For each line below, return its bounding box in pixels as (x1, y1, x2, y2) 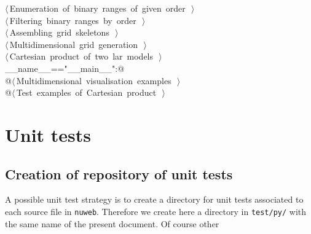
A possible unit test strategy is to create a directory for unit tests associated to (5, 193, 304, 206)
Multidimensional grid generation (9, 37, 138, 50)
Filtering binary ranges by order (9, 14, 136, 26)
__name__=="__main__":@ (5, 61, 125, 74)
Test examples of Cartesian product (16, 86, 157, 99)
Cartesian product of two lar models (9, 50, 154, 63)
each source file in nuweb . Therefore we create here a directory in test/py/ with (5, 205, 307, 217)
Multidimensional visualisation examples (16, 74, 171, 87)
